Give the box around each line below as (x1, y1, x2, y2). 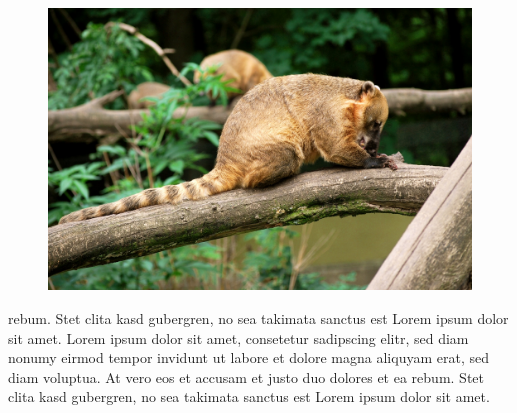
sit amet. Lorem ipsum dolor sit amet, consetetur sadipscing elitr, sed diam (8, 327, 469, 348)
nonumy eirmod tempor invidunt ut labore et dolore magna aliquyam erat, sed (8, 347, 489, 368)
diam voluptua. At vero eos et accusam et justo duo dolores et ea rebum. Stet (8, 366, 484, 387)
